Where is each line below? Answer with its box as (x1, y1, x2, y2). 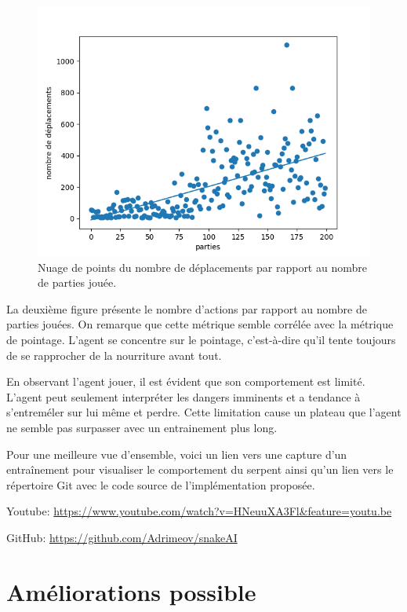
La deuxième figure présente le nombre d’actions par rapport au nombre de (6, 300, 367, 317)
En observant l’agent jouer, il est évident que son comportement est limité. (6, 373, 365, 390)
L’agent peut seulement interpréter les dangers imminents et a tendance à (6, 388, 361, 405)
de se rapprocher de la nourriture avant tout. (6, 346, 222, 363)
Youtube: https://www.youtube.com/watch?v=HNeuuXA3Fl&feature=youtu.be (6, 503, 392, 519)
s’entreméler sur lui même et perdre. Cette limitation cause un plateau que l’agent (6, 404, 402, 420)
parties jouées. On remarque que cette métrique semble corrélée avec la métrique (6, 316, 394, 332)
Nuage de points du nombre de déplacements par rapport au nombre (38, 258, 367, 275)
